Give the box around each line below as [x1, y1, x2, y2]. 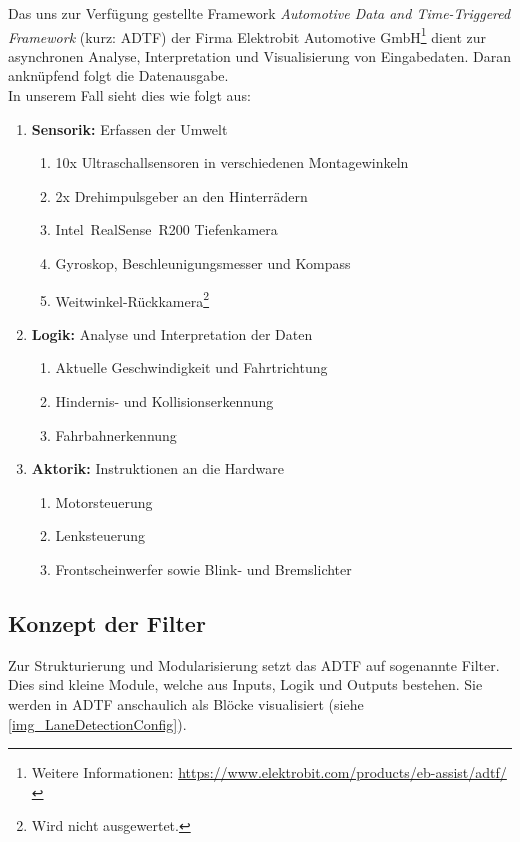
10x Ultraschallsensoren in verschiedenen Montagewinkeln [55, 152, 409, 173]
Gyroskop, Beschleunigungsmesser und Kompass [55, 253, 351, 273]
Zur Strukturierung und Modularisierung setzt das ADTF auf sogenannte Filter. [8, 654, 500, 675]
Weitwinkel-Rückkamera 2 [55, 287, 210, 311]
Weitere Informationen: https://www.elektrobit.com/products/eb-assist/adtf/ [31, 762, 507, 783]
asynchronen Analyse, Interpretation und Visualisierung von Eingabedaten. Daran [8, 45, 512, 66]
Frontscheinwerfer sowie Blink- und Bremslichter [55, 559, 352, 579]
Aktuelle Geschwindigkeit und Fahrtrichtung [55, 357, 328, 378]
